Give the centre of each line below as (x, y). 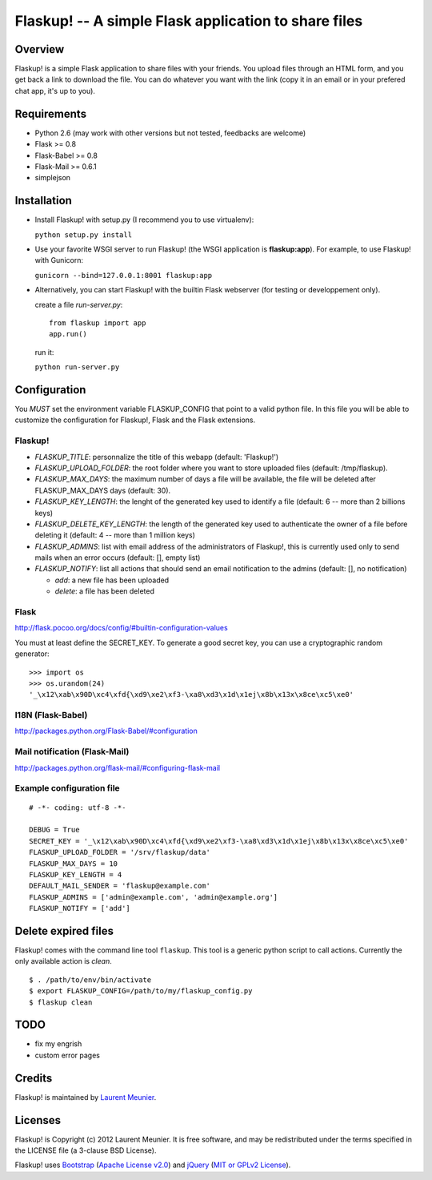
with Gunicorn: (59, 260)
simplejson (53, 178)
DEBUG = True (54, 830)
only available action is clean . (63, 961)
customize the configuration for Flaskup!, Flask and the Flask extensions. (135, 420)
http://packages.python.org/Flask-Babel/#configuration (106, 731)
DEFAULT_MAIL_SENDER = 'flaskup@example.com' (120, 886)
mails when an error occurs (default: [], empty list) (118, 558)
